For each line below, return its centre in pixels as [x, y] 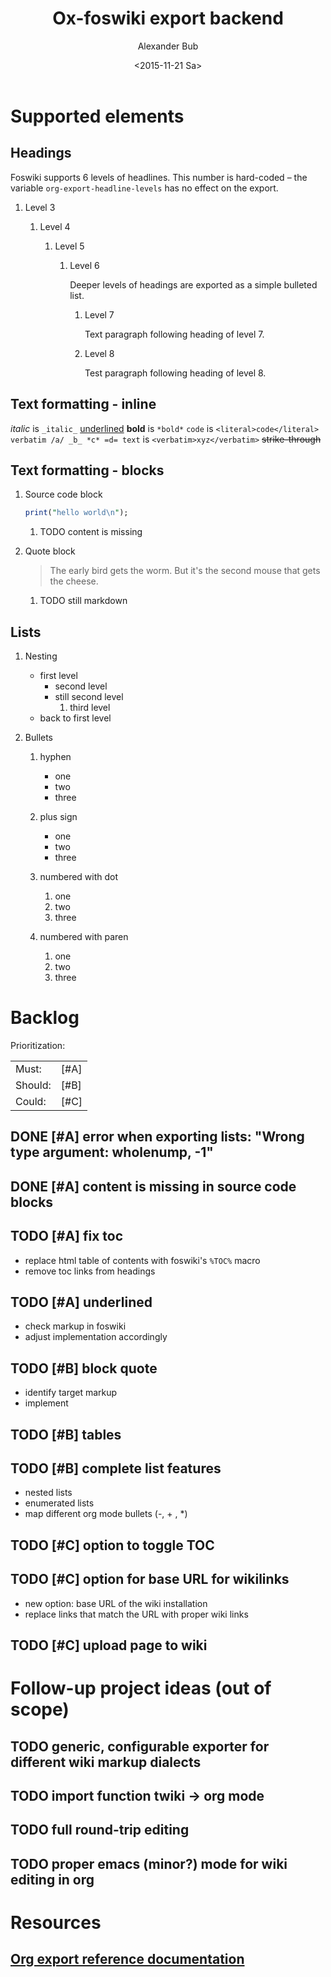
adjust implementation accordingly [96, 1337]
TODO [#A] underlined [81, 1302]
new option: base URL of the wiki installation [116, 1603]
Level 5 [69, 246]
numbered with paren [84, 937]
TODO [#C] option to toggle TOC [112, 1545]
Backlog [45, 1018]
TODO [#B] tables [66, 1434]
